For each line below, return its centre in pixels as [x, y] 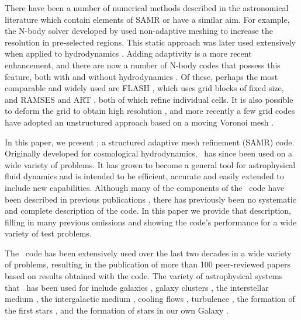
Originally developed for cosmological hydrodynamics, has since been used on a [149, 153]
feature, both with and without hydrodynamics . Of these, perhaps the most [141, 76]
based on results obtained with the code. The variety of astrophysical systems [144, 276]
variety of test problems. [48, 233]
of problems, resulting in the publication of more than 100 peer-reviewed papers [148, 264]
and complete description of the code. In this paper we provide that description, [148, 211]
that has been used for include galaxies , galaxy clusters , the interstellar [137, 287]
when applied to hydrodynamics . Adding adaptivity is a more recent [128, 53]
